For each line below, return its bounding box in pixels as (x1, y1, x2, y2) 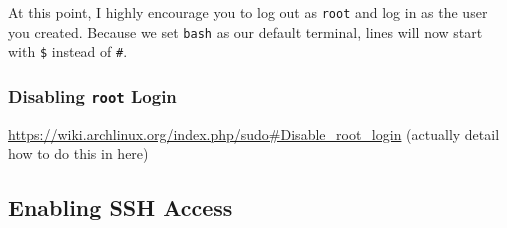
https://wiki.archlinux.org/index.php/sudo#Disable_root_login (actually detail (8, 123, 500, 144)
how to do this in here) (8, 143, 149, 164)
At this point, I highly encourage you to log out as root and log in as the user (8, 2, 488, 22)
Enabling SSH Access (8, 192, 233, 223)
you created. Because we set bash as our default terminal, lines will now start (8, 21, 483, 42)
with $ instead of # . (8, 41, 128, 62)
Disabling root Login (8, 83, 177, 108)
